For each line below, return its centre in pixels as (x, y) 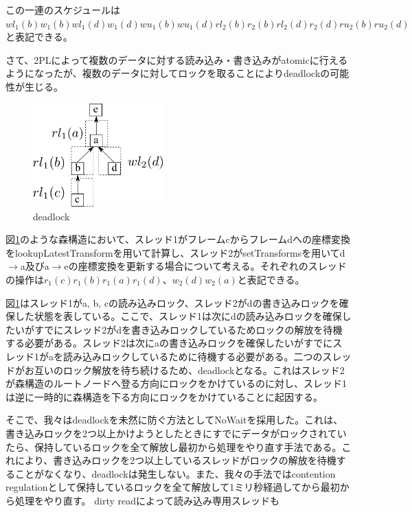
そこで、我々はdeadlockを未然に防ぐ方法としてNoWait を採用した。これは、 (174, 420)
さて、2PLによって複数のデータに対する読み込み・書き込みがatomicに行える (177, 59)
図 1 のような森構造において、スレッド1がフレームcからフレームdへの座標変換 (178, 239)
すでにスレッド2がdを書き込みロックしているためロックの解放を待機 (188, 329)
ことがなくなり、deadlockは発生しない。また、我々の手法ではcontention (175, 473)
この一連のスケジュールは (63, 10)
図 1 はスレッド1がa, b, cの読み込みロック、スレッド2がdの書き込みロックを (172, 302)
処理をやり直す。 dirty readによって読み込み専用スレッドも (147, 500)
